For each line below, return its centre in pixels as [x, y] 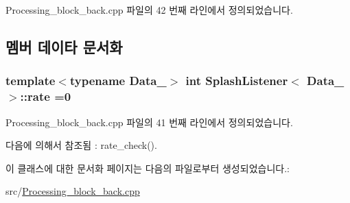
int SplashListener [237, 81]
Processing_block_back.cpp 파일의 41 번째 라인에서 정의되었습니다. [149, 122]
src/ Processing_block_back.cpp [73, 191]
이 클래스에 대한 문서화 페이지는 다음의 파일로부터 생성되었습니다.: [148, 168]
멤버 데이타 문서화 [64, 46]
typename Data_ [118, 81]
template [31, 81]
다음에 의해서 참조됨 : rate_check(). [81, 145]
